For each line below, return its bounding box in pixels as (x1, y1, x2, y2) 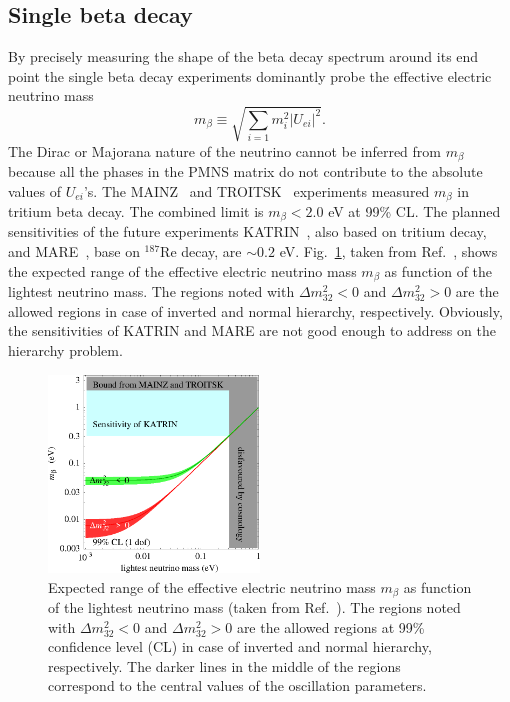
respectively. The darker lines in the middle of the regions (48, 655, 401, 676)
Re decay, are (160, 241, 242, 262)
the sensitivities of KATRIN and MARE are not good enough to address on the (8, 320, 496, 341)
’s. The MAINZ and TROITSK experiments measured (83, 180, 430, 201)
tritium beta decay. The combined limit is (8, 201, 264, 222)
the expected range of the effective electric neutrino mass (8, 260, 357, 281)
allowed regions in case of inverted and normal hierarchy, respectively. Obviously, (8, 300, 503, 321)
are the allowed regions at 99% (236, 616, 425, 637)
